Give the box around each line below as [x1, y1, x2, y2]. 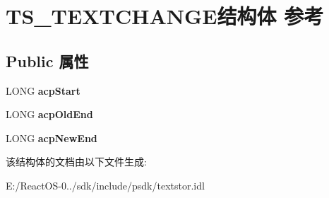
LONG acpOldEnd [6, 107, 93, 122]
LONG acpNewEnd [6, 130, 97, 145]
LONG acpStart [6, 83, 80, 98]
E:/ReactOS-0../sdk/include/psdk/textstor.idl [6, 177, 205, 192]
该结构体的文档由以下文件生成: [6, 154, 147, 169]
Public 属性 [6, 49, 89, 71]
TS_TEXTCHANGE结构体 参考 [6, 1, 324, 30]
